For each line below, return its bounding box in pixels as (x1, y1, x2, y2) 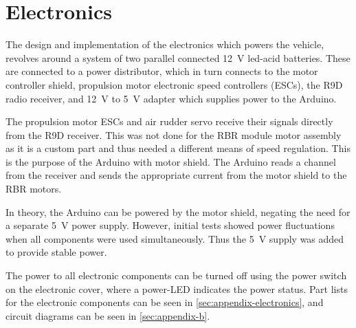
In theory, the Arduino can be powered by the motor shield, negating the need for (5, 204, 351, 219)
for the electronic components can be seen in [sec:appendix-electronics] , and (5, 295, 324, 309)
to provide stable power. (5, 245, 107, 259)
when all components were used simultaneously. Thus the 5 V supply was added (5, 231, 344, 245)
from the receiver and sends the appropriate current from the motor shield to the (5, 168, 347, 182)
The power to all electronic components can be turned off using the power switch (5, 268, 347, 283)
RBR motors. (5, 182, 62, 196)
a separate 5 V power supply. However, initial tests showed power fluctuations (5, 218, 335, 232)
